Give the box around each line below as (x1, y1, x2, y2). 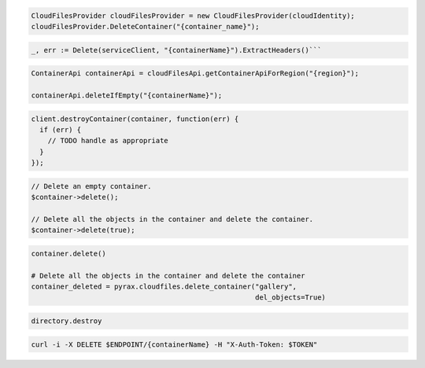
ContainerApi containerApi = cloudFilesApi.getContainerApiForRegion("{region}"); (31, 69, 360, 78)
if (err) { (39, 125, 82, 134)
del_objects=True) (254, 293, 327, 302)
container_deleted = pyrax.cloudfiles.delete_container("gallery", (31, 282, 297, 291)
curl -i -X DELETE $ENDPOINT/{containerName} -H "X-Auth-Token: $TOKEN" (31, 340, 318, 349)
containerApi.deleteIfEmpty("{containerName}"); (31, 90, 223, 100)
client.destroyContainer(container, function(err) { (31, 114, 239, 123)
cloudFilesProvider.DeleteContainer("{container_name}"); (31, 22, 260, 31)
